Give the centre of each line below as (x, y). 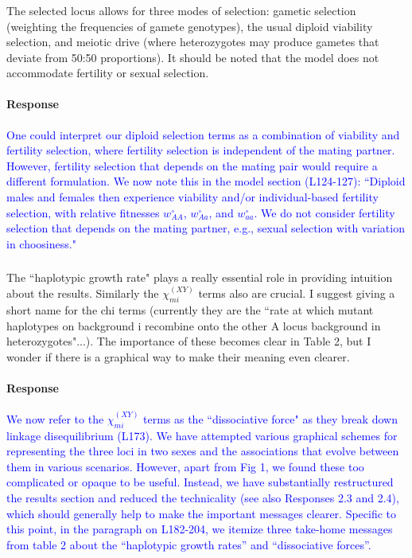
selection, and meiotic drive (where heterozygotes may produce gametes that (193, 42)
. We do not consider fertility (325, 212)
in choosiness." (41, 243)
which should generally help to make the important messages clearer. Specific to (202, 513)
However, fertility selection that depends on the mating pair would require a (192, 165)
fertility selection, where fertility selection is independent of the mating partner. (201, 150)
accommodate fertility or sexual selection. (108, 73)
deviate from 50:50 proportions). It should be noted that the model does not (193, 57)
